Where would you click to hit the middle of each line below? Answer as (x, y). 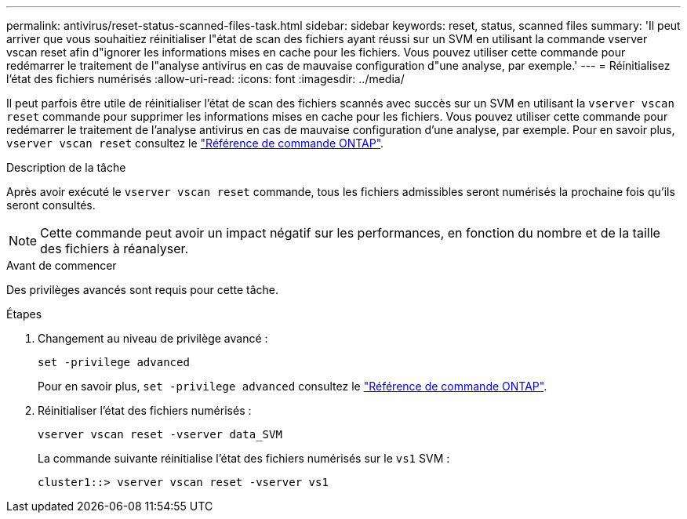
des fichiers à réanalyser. (114, 249)
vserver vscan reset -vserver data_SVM (160, 434)
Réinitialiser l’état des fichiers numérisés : (145, 410)
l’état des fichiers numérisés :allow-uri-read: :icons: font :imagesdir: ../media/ (205, 79)
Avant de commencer (62, 265)
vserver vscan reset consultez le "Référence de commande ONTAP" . (195, 143)
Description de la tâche (66, 167)
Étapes (24, 314)
